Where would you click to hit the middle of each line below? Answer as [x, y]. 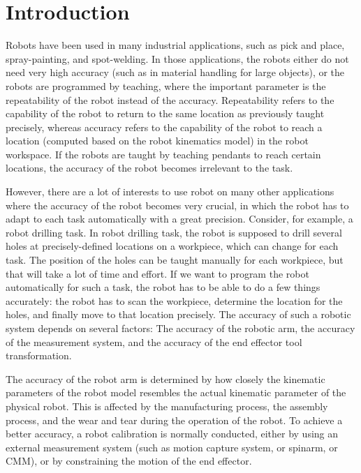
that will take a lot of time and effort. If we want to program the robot [157, 273]
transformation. [39, 355]
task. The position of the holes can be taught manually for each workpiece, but [175, 260]
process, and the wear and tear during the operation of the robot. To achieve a [174, 420]
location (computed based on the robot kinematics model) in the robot [157, 141]
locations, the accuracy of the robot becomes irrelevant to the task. [149, 168]
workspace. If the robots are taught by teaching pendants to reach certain [163, 154]
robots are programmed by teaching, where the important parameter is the [166, 85]
